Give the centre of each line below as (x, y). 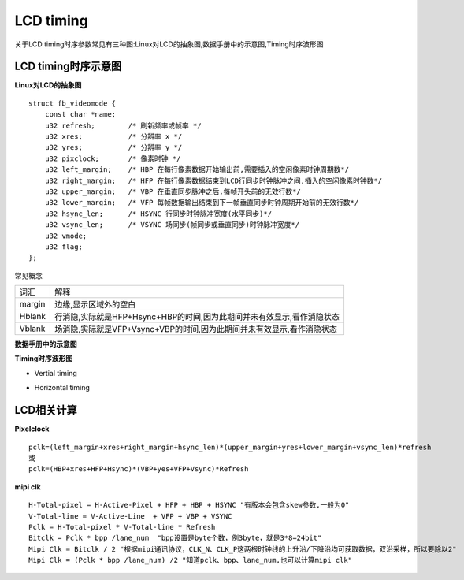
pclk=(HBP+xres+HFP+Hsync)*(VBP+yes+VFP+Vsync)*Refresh (139, 469)
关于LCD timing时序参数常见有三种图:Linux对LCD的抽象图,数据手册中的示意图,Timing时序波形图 (169, 44)
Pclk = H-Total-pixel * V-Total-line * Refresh (122, 527)
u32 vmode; (66, 236)
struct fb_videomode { (72, 103)
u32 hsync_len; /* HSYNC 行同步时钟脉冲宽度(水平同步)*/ (158, 214)
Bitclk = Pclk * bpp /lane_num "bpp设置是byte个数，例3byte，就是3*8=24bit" (175, 538)
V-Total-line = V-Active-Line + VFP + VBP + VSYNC (130, 516)
